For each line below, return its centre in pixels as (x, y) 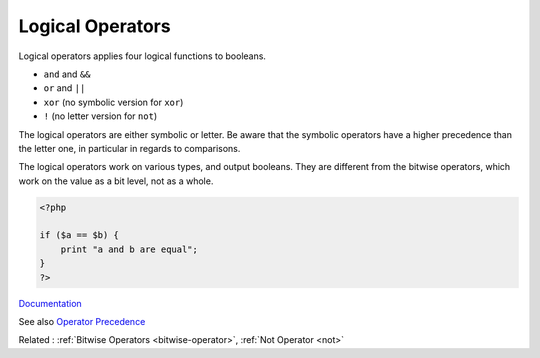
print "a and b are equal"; (129, 249)
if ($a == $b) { (79, 235)
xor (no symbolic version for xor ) (113, 102)
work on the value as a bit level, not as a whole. (116, 181)
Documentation (50, 303)
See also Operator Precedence (82, 321)
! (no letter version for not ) (100, 116)
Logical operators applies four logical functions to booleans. (142, 56)
